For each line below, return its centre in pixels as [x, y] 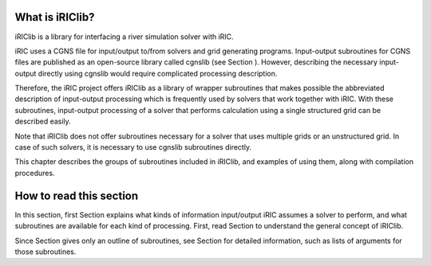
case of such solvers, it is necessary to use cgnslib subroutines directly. [133, 147]
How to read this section [77, 196]
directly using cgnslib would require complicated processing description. [158, 73]
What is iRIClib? [55, 17]
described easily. [43, 121]
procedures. [35, 173]
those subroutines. [45, 252]
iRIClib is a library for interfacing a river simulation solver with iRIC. [125, 37]
